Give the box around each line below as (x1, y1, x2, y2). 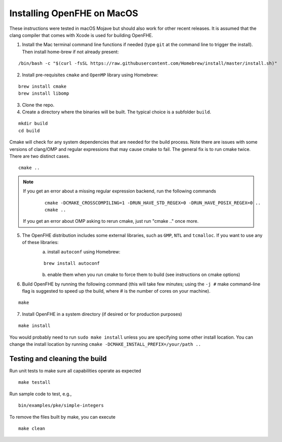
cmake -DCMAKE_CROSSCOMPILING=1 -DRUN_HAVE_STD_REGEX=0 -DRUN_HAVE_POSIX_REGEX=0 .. (45, 200, 261, 206)
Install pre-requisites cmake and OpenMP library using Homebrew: (22, 71, 159, 78)
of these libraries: (22, 239, 59, 246)
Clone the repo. (22, 102, 55, 108)
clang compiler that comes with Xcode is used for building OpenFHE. (9, 32, 153, 38)
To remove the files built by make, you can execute (9, 414, 116, 420)
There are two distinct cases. (9, 153, 70, 159)
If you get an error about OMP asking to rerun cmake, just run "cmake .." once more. (23, 218, 199, 224)
